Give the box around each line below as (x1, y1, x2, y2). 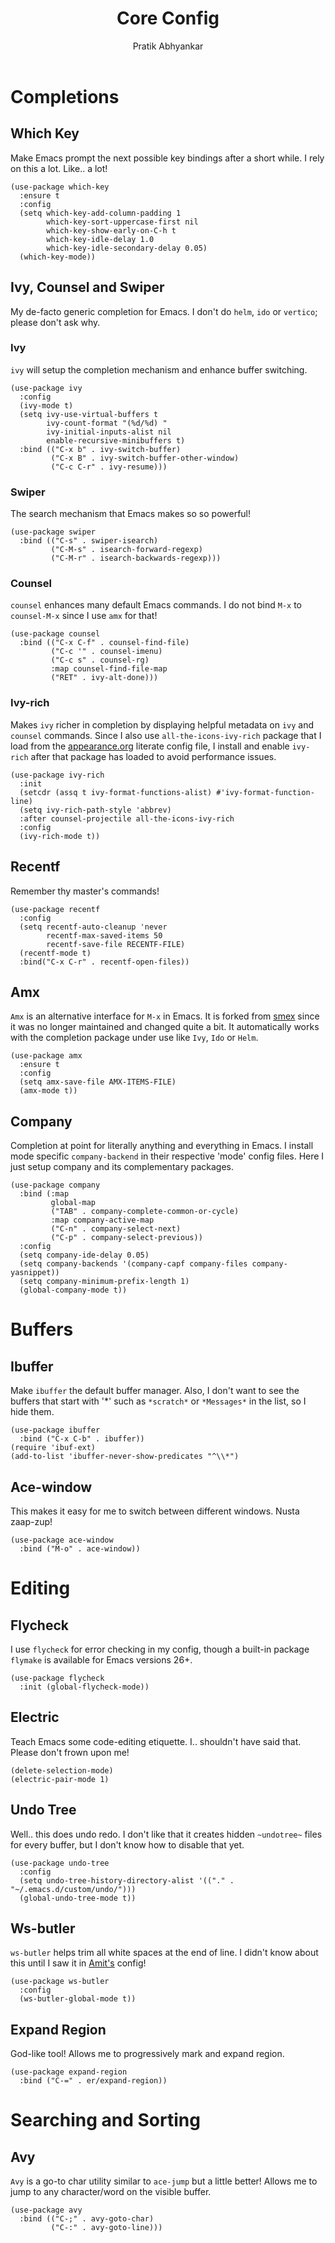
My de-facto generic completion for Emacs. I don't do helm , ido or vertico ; (10, 305, 318, 317)
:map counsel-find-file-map (50, 664, 168, 674)
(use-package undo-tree (10, 1858, 110, 1868)
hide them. (10, 1406, 55, 1418)
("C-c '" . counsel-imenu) (50, 647, 163, 657)
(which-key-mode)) (19, 252, 97, 262)
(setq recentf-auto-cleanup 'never (19, 922, 168, 932)
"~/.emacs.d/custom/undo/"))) (10, 1884, 137, 1894)
